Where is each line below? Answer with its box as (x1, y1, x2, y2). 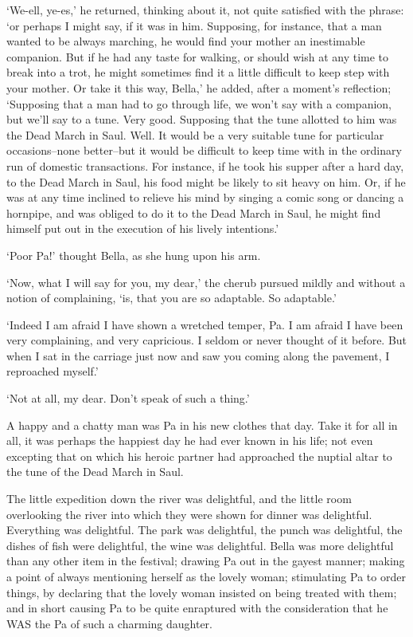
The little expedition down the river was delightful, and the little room (6, 490, 352, 507)
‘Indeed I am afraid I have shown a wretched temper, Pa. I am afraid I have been (6, 316, 403, 332)
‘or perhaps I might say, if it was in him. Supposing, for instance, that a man (6, 17, 382, 33)
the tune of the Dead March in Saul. (6, 463, 184, 480)
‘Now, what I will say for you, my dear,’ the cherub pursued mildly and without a (6, 273, 406, 290)
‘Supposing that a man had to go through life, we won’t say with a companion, (6, 95, 392, 112)
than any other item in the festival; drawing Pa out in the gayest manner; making (6, 552, 405, 569)
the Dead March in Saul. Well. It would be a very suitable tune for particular (6, 126, 384, 143)
